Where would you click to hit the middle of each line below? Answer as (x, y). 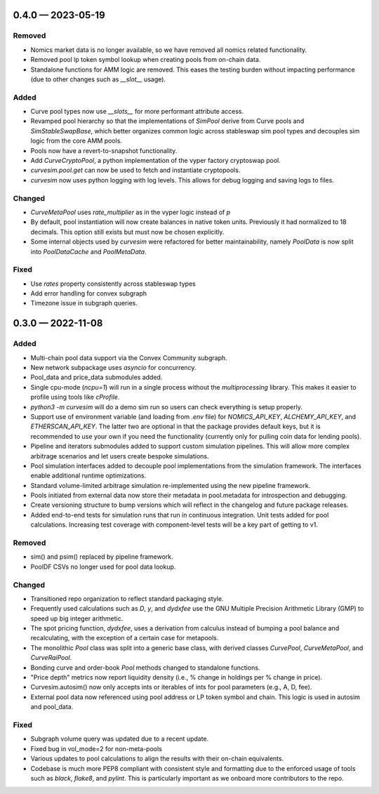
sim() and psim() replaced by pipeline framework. (102, 557)
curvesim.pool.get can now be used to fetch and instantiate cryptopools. (135, 170)
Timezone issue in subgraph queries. (84, 303)
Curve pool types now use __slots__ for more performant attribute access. (137, 112)
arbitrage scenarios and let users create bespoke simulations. (120, 456)
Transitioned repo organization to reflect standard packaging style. (127, 598)
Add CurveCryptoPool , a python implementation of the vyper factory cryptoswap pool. (155, 161)
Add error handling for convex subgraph (89, 293)
